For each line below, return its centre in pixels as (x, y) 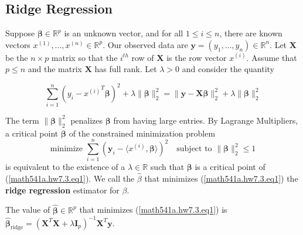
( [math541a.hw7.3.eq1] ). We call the (70, 178)
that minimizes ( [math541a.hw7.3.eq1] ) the (221, 178)
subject (189, 149)
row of (143, 57)
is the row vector (197, 57)
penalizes (87, 120)
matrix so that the (84, 57)
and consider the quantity (228, 69)
